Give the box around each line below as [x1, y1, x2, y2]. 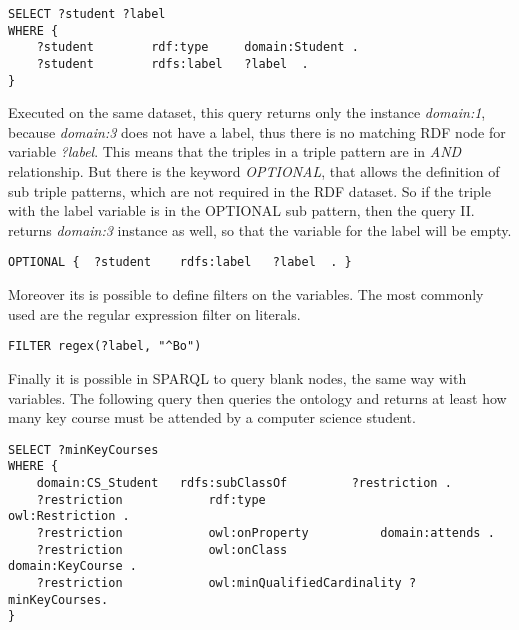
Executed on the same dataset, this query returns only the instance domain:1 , [8, 102, 486, 123]
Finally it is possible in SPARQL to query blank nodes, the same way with [8, 367, 467, 388]
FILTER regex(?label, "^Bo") [8, 339, 202, 354]
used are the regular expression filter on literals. [8, 303, 301, 324]
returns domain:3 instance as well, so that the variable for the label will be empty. [8, 219, 512, 240]
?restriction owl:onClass [36, 542, 288, 557]
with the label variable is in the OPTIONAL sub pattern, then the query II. [8, 200, 475, 221]
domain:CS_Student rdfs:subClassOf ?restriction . [36, 476, 452, 491]
